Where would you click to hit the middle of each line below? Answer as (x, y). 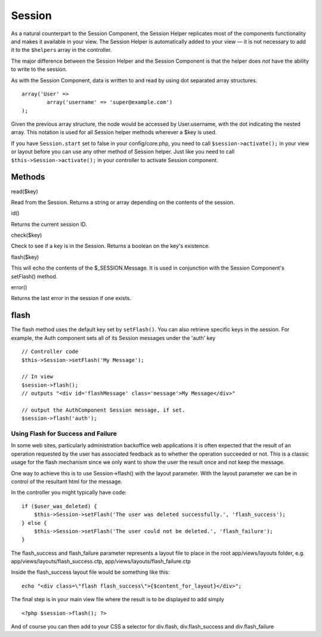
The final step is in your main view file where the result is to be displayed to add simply (118, 599)
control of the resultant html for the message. (66, 481)
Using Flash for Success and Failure (64, 434)
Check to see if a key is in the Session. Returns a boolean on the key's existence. (110, 246)
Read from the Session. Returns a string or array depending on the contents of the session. (123, 202)
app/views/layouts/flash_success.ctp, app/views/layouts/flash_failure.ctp (101, 561)
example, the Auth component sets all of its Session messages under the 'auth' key (113, 338)
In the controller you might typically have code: (69, 493)
